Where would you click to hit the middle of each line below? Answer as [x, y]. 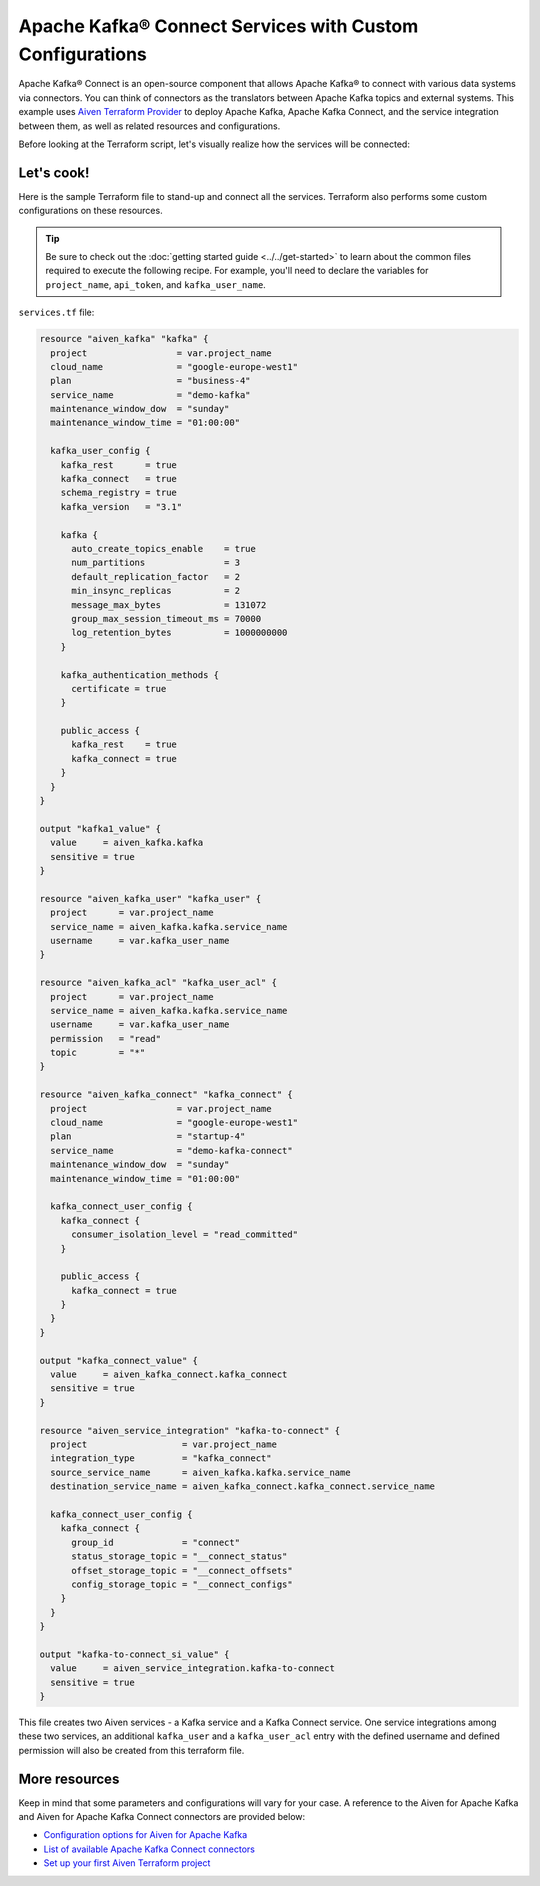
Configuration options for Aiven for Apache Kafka [145, 1835]
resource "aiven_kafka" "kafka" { [124, 339]
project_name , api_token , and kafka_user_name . [156, 284]
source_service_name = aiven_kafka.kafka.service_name [200, 1472]
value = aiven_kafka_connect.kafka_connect [169, 1374]
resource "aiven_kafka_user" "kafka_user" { [150, 898]
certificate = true [119, 688]
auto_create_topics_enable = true [164, 548]
